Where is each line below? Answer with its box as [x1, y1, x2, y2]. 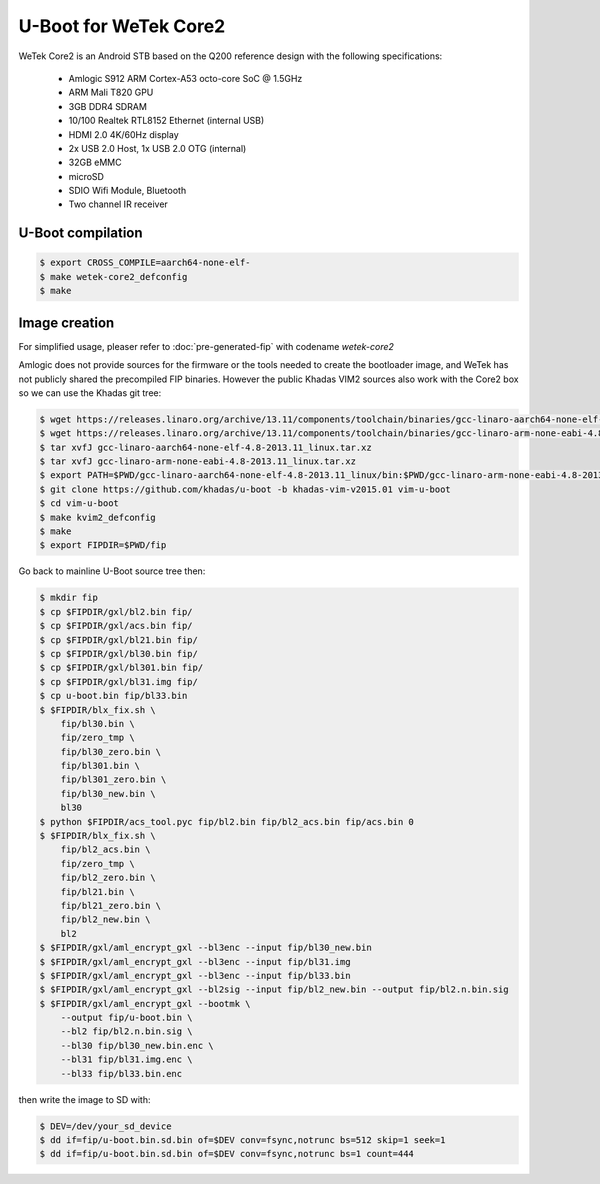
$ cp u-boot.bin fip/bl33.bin [39, 690, 188, 702]
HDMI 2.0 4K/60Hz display [68, 128, 179, 140]
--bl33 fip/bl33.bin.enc [60, 1068, 183, 1079]
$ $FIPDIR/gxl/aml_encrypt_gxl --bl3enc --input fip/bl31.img [39, 956, 351, 967]
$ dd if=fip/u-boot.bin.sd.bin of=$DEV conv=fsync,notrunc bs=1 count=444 [39, 1148, 415, 1160]
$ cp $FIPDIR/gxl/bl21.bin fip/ [39, 634, 199, 645]
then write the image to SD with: [18, 1093, 151, 1105]
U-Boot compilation [18, 225, 144, 242]
